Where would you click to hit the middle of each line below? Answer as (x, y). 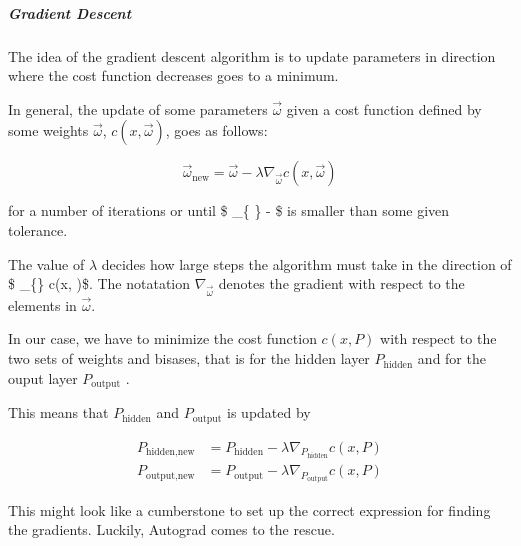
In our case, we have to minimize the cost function (162, 338)
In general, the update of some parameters (138, 108)
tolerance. (38, 229)
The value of (46, 263)
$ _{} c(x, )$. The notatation (99, 283)
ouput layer (43, 377)
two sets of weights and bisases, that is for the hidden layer (189, 358)
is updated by (269, 412)
